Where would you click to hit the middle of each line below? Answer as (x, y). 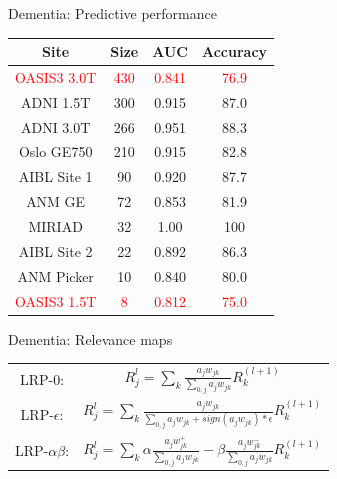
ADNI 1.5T (55, 101)
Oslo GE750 (55, 151)
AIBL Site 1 (55, 176)
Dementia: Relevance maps (90, 338)
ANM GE (56, 201)
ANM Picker (55, 275)
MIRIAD (55, 226)
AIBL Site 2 (55, 250)
